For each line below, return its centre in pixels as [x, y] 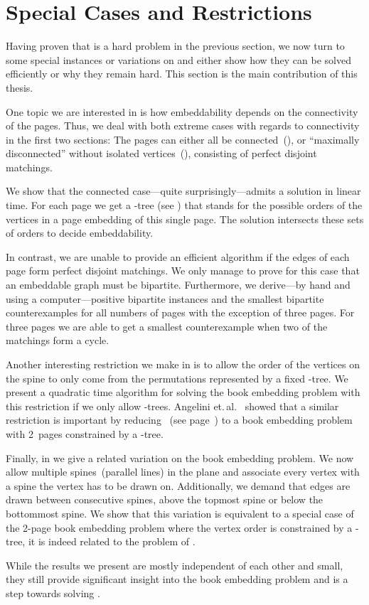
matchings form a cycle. [58, 340]
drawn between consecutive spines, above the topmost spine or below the [165, 499]
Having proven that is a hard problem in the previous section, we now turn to [175, 46]
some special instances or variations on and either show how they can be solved [178, 59]
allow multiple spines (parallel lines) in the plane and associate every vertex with [183, 472]
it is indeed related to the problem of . [112, 541]
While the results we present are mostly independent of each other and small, [175, 565]
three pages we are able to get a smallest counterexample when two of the [167, 326]
